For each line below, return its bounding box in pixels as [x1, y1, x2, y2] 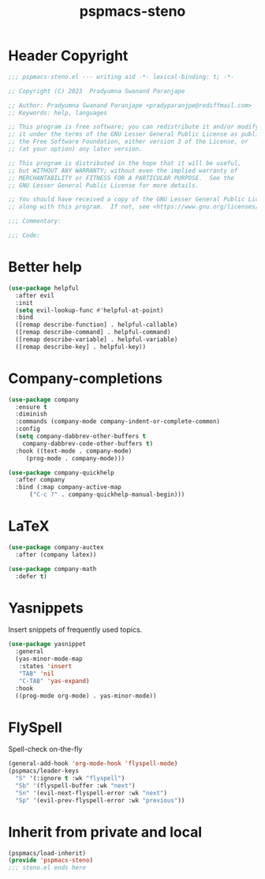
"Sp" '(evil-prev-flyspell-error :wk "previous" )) [15, 796, 185, 804]
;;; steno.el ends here [8, 864, 87, 872]
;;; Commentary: [8, 217, 62, 225]
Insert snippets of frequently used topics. [8, 625, 143, 634]
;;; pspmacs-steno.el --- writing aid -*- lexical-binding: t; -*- [8, 73, 235, 81]
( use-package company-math [8, 565, 97, 573]
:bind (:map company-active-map [15, 483, 122, 491]
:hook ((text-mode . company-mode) [15, 447, 132, 455]
